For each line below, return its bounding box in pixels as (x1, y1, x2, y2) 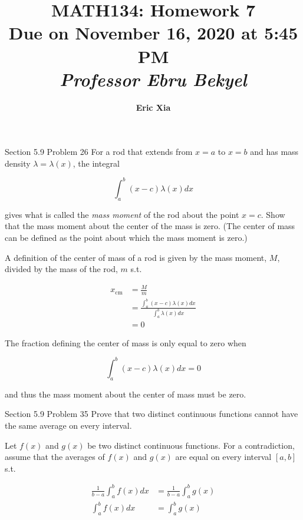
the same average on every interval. (5, 419, 132, 431)
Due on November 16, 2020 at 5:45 (8, 21, 298, 45)
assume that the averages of (5, 451, 105, 463)
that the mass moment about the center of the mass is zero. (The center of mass (5, 220, 295, 232)
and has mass (250, 145, 299, 158)
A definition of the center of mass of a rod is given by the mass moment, (5, 251, 267, 263)
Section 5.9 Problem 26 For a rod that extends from (5, 145, 193, 158)
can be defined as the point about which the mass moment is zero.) (5, 231, 248, 243)
